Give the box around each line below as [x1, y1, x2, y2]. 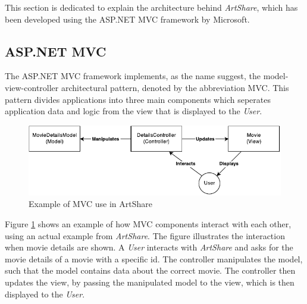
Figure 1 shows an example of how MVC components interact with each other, [5, 218, 292, 230]
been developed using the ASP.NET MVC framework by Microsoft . [5, 12, 250, 25]
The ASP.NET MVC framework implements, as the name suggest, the [5, 70, 261, 82]
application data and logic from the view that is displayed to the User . [5, 105, 262, 117]
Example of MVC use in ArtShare [29, 198, 153, 210]
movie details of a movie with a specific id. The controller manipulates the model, [5, 252, 303, 265]
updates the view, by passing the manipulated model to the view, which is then [5, 276, 295, 288]
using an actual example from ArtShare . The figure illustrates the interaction [5, 229, 285, 242]
